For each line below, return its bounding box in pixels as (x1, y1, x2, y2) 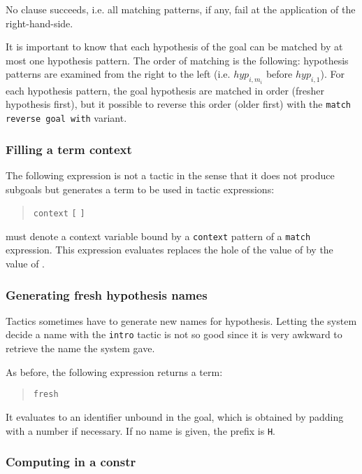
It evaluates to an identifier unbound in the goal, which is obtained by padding (6, 409, 344, 424)
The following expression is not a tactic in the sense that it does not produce (6, 167, 335, 182)
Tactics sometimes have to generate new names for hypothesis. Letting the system (6, 313, 357, 328)
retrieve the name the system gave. (6, 341, 155, 356)
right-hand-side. (6, 15, 73, 30)
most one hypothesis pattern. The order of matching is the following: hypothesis (6, 53, 349, 67)
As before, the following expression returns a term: (6, 364, 223, 379)
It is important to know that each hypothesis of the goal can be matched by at (6, 39, 343, 54)
